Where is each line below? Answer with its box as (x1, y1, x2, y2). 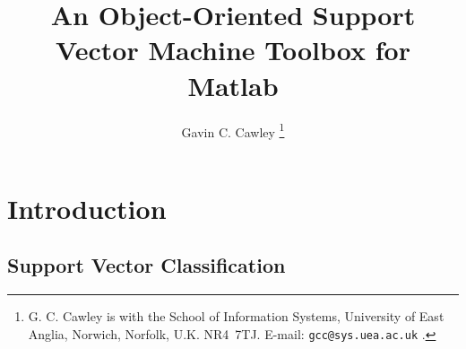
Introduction (7, 189, 167, 226)
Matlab (187, 66, 279, 103)
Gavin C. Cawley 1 (181, 119, 285, 141)
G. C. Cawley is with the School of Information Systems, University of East (28, 307, 444, 326)
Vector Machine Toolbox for (56, 31, 410, 68)
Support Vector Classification (7, 251, 286, 279)
